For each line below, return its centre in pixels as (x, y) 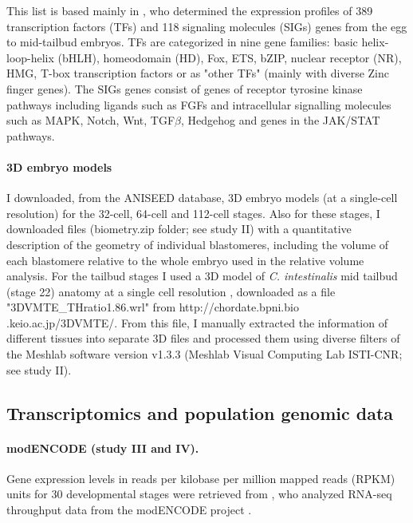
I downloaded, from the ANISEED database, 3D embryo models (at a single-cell (202, 198)
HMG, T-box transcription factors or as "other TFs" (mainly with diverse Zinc (198, 73)
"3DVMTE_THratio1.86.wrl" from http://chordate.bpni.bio (153, 307)
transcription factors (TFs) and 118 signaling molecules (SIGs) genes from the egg (207, 26)
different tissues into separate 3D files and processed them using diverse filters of (203, 338)
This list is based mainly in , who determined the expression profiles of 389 (190, 10)
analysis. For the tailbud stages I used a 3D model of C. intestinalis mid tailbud (202, 276)
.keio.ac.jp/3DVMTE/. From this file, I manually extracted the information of (197, 322)
